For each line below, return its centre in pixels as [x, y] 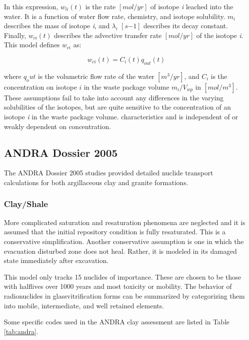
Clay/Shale [26, 204]
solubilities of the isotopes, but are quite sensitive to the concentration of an [117, 107]
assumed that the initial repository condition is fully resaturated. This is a [115, 232]
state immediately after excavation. [56, 260]
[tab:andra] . [21, 331]
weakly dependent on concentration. [58, 126]
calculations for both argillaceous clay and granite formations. [96, 182]
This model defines [32, 45]
